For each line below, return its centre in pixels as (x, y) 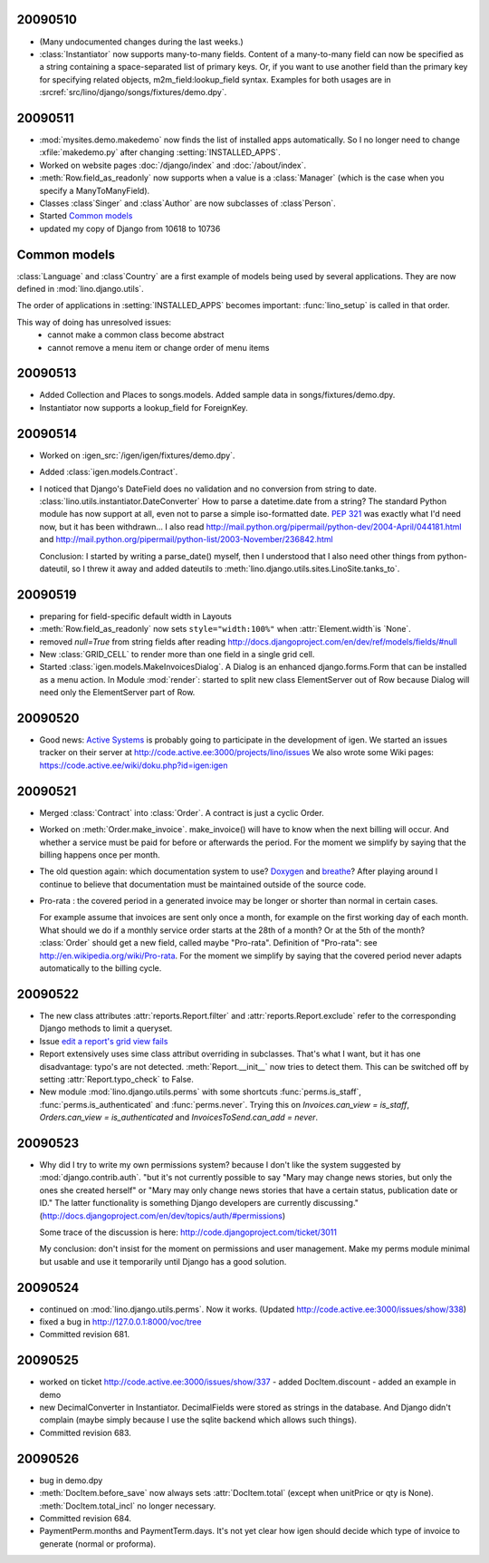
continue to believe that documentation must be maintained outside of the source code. (203, 884)
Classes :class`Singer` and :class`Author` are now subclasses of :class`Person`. (188, 203)
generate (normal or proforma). (98, 1544)
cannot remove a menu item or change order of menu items (158, 347)
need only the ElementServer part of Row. (117, 693)
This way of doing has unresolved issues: (94, 322)
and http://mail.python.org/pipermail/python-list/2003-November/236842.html (187, 539)
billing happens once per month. (100, 854)
